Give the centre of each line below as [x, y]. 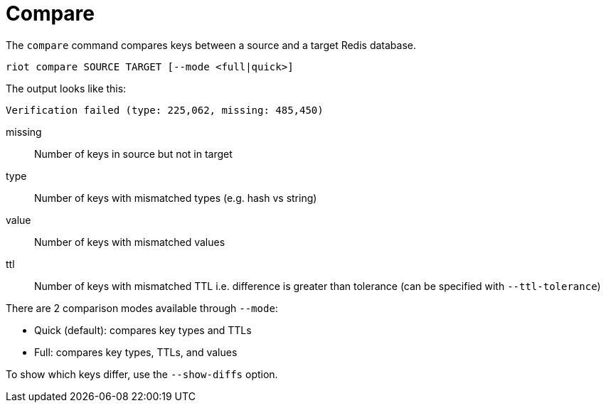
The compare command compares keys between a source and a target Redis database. [211, 45]
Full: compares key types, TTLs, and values [136, 352]
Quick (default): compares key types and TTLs [143, 330]
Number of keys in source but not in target [133, 154]
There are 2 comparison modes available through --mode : [142, 308]
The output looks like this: [66, 88]
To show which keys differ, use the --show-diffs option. [142, 374]
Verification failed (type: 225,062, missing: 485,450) [165, 110]
